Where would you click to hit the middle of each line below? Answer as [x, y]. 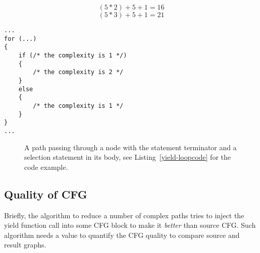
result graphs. [25, 245]
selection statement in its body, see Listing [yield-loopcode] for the [127, 157]
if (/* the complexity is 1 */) [73, 55]
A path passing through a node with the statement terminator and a [131, 147]
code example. [46, 167]
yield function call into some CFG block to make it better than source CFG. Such [130, 225]
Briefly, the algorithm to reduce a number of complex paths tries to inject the [124, 215]
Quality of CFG [46, 194]
